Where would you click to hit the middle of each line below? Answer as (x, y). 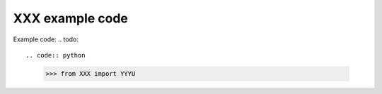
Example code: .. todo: (46, 39)
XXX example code (71, 18)
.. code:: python (56, 55)
